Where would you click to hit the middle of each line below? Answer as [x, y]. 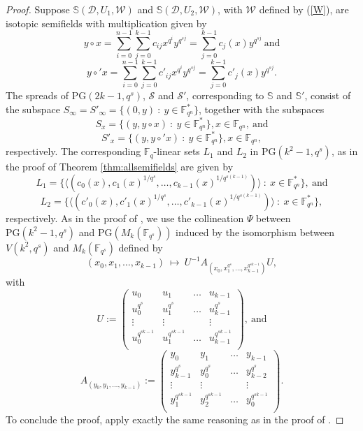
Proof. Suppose [38, 9]
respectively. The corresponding [73, 151]
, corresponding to [225, 95]
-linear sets [177, 151]
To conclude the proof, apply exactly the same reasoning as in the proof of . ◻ [175, 419]
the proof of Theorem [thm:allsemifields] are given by [120, 167]
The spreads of [37, 95]
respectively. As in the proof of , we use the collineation [125, 218]
